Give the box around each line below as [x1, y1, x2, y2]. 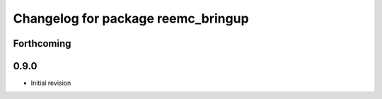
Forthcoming [13, 37, 71, 49]
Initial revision [30, 78, 71, 88]
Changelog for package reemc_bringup [13, 11, 249, 26]
